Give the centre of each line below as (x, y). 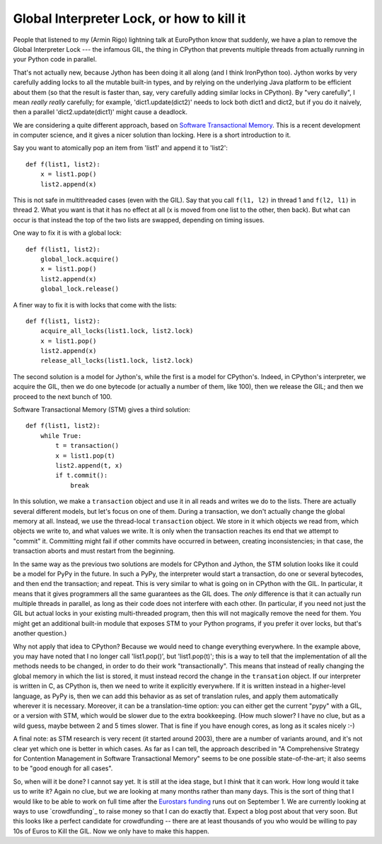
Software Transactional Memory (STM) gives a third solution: (102, 410)
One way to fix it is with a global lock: (67, 233)
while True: (61, 435)
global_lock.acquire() (80, 259)
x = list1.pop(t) (86, 456)
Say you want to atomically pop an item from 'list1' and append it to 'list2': (120, 148)
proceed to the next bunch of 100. (63, 396)
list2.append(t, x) (89, 465)
